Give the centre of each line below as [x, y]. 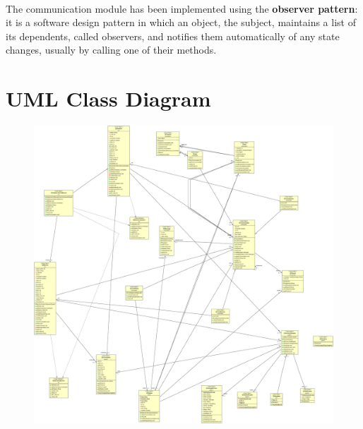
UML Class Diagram [108, 98]
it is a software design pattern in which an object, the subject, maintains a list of [181, 22]
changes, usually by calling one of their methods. [111, 50]
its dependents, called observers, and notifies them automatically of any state [173, 36]
